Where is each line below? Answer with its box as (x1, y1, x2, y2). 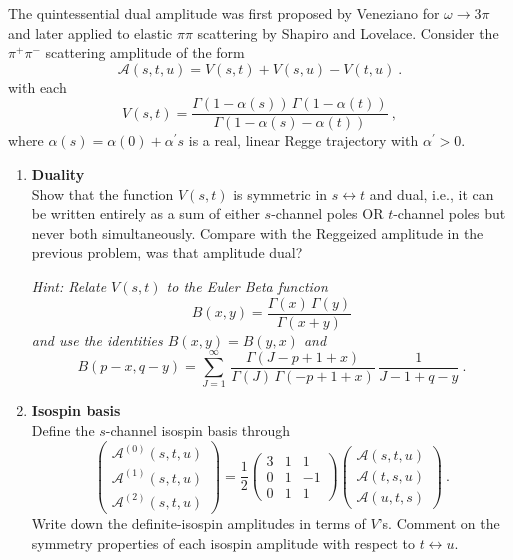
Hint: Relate (31, 276, 107, 296)
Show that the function (31, 183, 174, 204)
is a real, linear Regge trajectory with (188, 130, 419, 151)
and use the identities (31, 329, 163, 350)
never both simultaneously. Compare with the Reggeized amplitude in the (31, 222, 484, 243)
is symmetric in (233, 183, 328, 204)
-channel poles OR (271, 203, 384, 224)
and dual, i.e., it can (369, 183, 494, 204)
